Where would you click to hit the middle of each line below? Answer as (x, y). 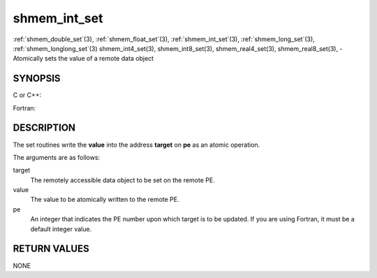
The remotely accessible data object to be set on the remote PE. (123, 180)
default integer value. (61, 229)
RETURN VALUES (51, 249)
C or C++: (27, 95)
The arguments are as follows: (57, 157)
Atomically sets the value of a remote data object (83, 59)
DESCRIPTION (44, 128)
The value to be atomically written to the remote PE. (105, 200)
